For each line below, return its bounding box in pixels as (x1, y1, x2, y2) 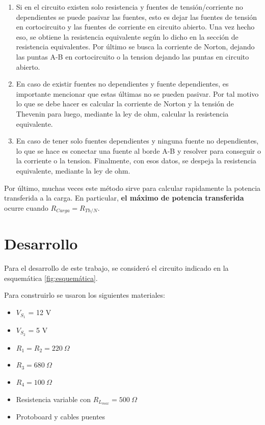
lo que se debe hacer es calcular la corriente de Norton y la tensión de (16, 98, 234, 109)
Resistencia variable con (16, 393, 91, 404)
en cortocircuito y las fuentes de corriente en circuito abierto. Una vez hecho (16, 21, 255, 32)
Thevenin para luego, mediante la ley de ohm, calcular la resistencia (16, 108, 229, 119)
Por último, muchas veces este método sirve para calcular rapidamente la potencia (4, 182, 261, 193)
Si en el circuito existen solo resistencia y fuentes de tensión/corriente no (16, 2, 243, 12)
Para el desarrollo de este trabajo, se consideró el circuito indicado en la (4, 263, 229, 273)
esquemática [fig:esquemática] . (4, 272, 98, 283)
